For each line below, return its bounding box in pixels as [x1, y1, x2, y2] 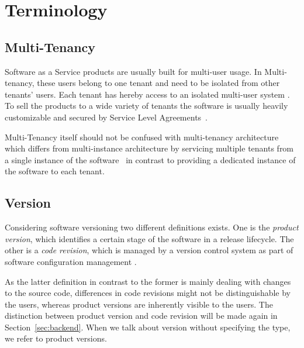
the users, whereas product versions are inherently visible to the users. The [5, 298, 273, 310]
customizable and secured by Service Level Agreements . [5, 111, 208, 123]
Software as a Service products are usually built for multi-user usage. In [5, 65, 262, 77]
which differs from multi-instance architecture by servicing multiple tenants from [5, 142, 294, 154]
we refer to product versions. [5, 332, 107, 344]
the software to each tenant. [5, 165, 105, 177]
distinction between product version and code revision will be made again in [5, 309, 278, 322]
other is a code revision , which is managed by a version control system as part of [5, 244, 293, 256]
